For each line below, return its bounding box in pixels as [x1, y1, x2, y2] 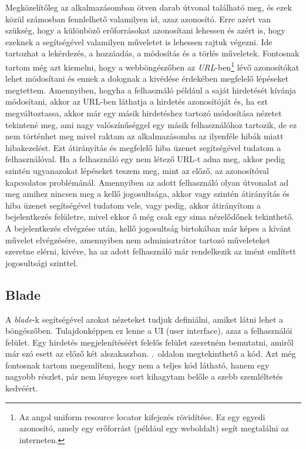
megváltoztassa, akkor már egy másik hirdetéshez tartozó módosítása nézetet [5, 107, 282, 119]
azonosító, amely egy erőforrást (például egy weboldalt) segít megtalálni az [19, 422, 289, 434]
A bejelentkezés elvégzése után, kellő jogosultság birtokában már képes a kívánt [5, 222, 291, 234]
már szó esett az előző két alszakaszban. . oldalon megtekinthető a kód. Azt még [5, 347, 296, 360]
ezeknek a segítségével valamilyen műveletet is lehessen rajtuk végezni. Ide [5, 35, 273, 48]
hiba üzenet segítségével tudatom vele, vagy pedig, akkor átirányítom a [5, 199, 261, 211]
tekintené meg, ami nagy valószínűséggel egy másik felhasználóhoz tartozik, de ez [5, 118, 297, 130]
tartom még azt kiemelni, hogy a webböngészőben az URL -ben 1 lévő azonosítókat [5, 59, 300, 73]
